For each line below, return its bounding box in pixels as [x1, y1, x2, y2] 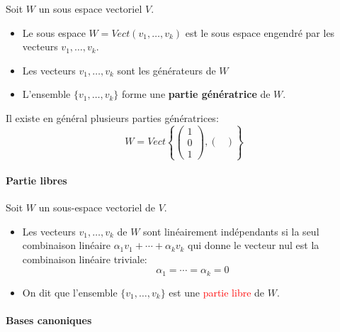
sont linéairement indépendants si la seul [143, 223, 319, 238]
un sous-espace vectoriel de [38, 200, 156, 215]
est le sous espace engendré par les [185, 25, 335, 40]
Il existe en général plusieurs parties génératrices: [6, 110, 219, 125]
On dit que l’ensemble [22, 284, 118, 299]
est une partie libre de [169, 284, 265, 299]
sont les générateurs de [117, 62, 216, 77]
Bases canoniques [6, 313, 92, 328]
